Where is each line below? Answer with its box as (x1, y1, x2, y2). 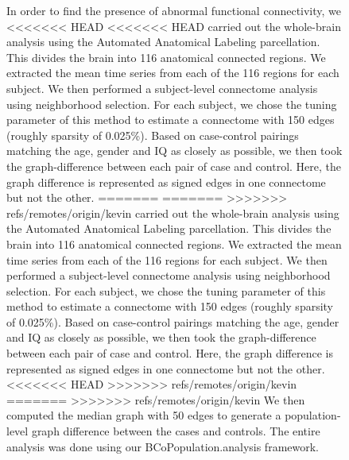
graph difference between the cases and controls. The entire (31, 423, 320, 439)
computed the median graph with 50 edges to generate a (6, 407, 281, 423)
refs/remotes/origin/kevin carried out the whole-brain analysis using (6, 204, 339, 221)
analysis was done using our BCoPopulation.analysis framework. (6, 438, 319, 454)
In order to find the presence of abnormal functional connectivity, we (6, 2, 342, 18)
